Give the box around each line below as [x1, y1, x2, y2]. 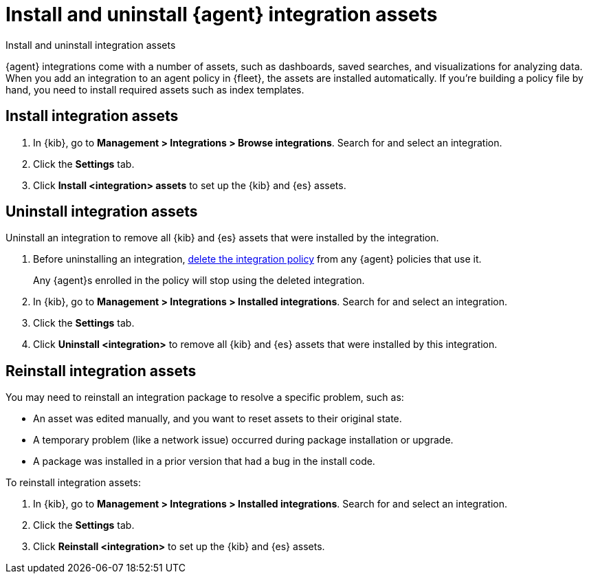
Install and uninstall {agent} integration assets [5, 3, 438, 26]
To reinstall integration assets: [5, 477, 141, 489]
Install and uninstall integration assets [5, 39, 176, 51]
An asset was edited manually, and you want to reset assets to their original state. [33, 413, 402, 425]
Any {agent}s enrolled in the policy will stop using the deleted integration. [33, 274, 365, 287]
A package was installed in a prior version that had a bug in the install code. [33, 455, 375, 468]
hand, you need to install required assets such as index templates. [5, 83, 304, 96]
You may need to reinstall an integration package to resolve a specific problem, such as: [5, 391, 404, 404]
